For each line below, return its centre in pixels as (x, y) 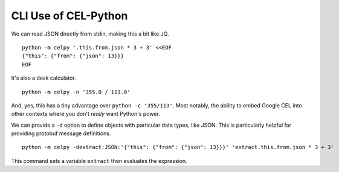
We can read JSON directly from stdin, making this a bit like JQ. (90, 34)
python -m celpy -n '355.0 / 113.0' (76, 92)
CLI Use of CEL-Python (69, 16)
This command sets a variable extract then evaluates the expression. (99, 161)
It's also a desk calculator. (44, 78)
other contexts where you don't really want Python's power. (86, 114)
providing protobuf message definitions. (61, 133)
